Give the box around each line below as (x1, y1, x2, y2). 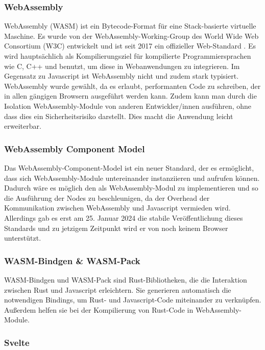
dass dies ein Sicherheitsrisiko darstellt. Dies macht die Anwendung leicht (4, 110, 233, 121)
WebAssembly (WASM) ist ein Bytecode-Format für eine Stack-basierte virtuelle (4, 20, 256, 31)
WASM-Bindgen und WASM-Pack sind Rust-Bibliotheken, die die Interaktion (4, 274, 247, 285)
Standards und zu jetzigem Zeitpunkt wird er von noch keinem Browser (4, 222, 228, 233)
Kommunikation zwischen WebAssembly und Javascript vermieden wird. (4, 202, 231, 213)
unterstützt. (4, 232, 41, 243)
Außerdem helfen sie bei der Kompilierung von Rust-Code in (4, 304, 194, 315)
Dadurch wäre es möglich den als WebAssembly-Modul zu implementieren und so (4, 182, 258, 193)
